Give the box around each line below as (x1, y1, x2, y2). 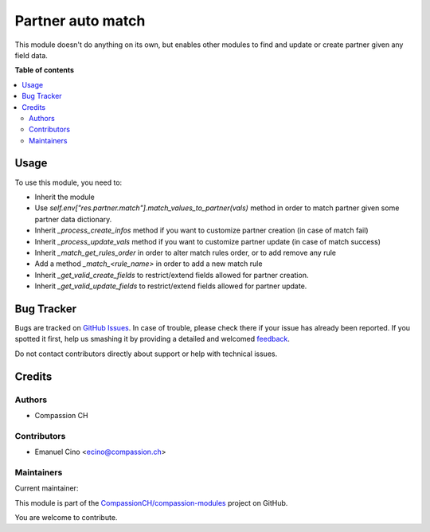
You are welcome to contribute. (14, 513, 118, 522)
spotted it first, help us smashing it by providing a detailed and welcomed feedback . (14, 334, 291, 344)
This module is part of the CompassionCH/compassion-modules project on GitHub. (14, 498, 288, 507)
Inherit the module (34, 192, 95, 201)
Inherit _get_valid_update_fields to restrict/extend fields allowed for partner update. (34, 281, 307, 291)
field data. (14, 50, 48, 60)
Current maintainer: (14, 483, 79, 493)
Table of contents (14, 65, 75, 75)
